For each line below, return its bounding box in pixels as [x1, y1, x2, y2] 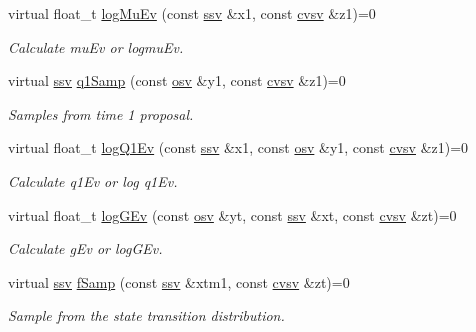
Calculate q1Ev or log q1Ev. [8, 170, 178, 191]
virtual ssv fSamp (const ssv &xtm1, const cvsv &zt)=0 [8, 271, 350, 292]
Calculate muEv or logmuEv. [8, 36, 184, 57]
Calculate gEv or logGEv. [8, 238, 163, 259]
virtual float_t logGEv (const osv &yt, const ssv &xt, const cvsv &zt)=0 [8, 204, 457, 225]
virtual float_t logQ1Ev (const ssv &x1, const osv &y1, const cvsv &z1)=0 [8, 137, 469, 158]
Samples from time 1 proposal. [8, 103, 194, 124]
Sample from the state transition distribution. [8, 305, 285, 326]
